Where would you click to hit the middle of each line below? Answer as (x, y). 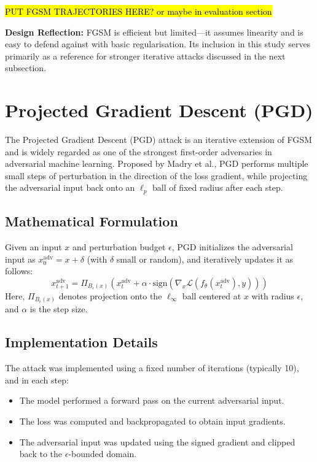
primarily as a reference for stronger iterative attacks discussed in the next (145, 56)
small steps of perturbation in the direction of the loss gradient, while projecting (156, 175)
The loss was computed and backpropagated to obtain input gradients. (152, 421)
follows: (19, 271)
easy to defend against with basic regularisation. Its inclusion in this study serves (158, 44)
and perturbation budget (119, 247)
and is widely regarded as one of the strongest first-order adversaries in (139, 151)
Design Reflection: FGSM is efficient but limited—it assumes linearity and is (154, 32)
